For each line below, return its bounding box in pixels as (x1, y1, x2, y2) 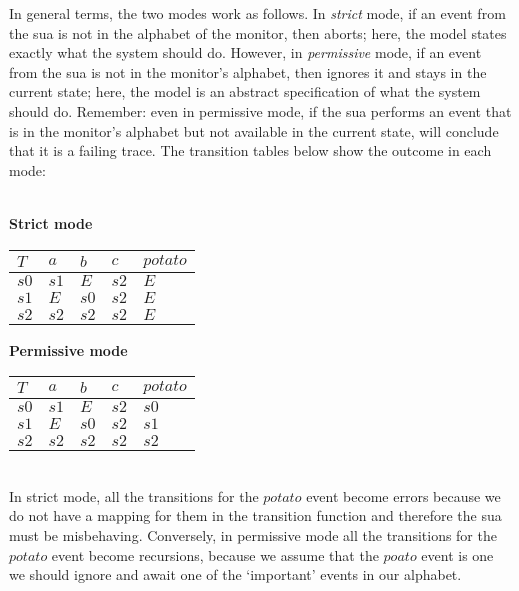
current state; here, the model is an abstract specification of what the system (9, 81, 481, 102)
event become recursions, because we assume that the (51, 544, 379, 565)
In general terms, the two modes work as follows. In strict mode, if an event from (9, 3, 506, 23)
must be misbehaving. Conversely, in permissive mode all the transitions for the (9, 524, 497, 545)
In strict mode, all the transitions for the (9, 485, 259, 506)
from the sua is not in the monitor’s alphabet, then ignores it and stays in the (9, 61, 487, 82)
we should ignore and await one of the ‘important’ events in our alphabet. (9, 564, 462, 585)
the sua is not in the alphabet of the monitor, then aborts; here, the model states (9, 22, 507, 43)
